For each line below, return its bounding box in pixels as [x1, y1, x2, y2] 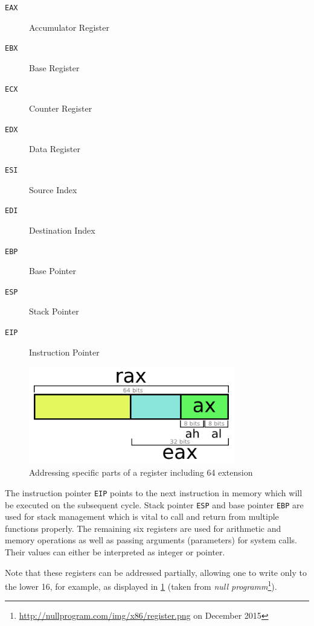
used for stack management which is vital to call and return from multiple [5, 510, 279, 523]
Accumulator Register [29, 21, 109, 33]
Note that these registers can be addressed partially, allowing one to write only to [5, 566, 307, 578]
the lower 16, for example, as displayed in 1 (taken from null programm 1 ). [5, 578, 277, 592]
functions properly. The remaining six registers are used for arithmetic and [5, 522, 281, 534]
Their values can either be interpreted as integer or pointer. [5, 546, 225, 558]
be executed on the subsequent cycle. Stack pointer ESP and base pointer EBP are [5, 498, 304, 511]
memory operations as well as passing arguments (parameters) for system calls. [5, 534, 297, 546]
